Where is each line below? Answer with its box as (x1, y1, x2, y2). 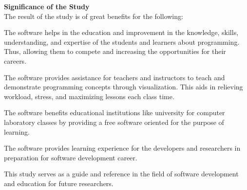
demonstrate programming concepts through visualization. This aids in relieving (4, 82, 243, 92)
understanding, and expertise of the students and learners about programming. (4, 36, 240, 47)
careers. (4, 55, 27, 66)
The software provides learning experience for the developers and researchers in (4, 143, 241, 153)
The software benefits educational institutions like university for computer (4, 107, 225, 118)
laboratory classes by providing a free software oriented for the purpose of (4, 117, 224, 127)
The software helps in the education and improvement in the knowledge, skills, (4, 27, 239, 37)
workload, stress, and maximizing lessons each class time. (4, 91, 174, 101)
